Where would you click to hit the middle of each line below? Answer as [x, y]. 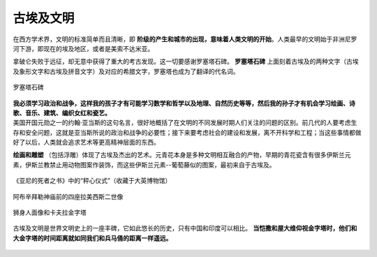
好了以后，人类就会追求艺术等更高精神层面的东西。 [86, 142]
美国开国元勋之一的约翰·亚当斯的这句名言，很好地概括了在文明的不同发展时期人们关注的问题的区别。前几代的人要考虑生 [185, 123]
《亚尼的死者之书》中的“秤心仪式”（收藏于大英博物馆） [92, 181]
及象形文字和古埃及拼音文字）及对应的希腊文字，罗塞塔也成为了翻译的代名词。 [126, 71]
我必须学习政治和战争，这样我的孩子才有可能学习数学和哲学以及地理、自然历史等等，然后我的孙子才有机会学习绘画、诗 [184, 103]
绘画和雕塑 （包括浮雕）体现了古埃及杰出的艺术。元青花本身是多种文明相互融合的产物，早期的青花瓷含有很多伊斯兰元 [182, 155]
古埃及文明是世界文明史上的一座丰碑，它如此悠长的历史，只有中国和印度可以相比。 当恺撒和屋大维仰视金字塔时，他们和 [185, 228]
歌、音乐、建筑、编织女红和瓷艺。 [62, 112]
